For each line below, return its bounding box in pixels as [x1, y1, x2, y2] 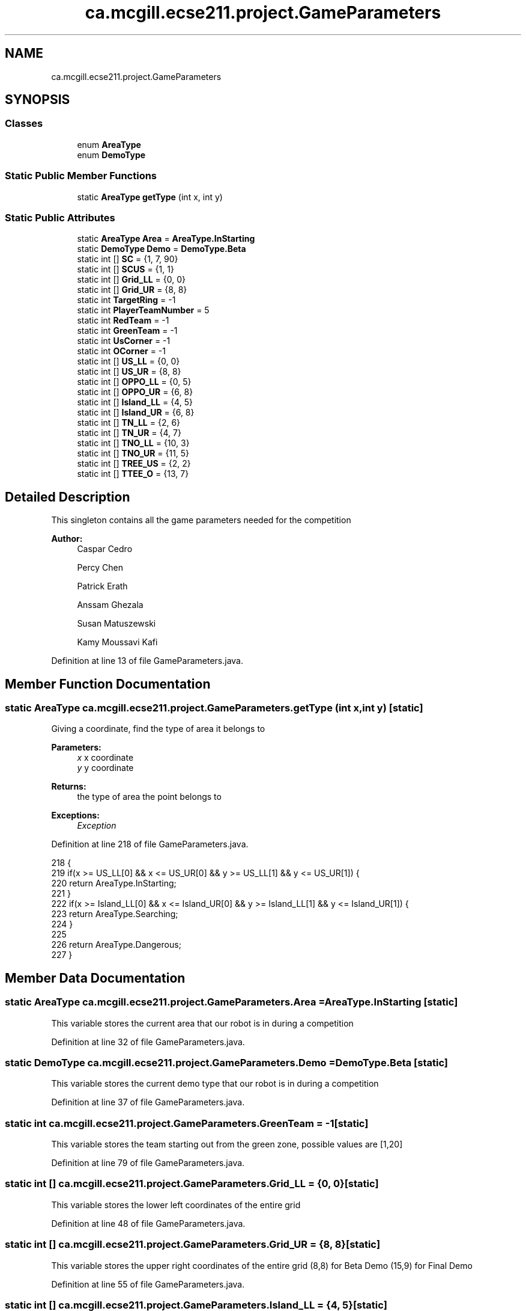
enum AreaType [77, 139, 141, 150]
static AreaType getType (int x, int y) [77, 191, 223, 202]
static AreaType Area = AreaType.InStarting [77, 233, 255, 244]
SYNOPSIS [5, 92, 70, 108]
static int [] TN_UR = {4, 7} [77, 428, 181, 438]
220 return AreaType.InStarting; [51, 878, 177, 889]
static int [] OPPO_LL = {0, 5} [77, 376, 192, 387]
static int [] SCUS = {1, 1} [77, 264, 174, 275]
